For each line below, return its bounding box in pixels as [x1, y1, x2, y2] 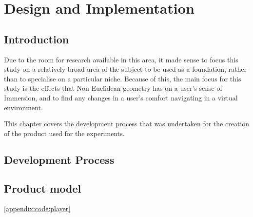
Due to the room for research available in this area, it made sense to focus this [4, 54, 238, 64]
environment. [4, 102, 43, 112]
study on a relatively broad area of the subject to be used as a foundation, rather [4, 64, 247, 74]
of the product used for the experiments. [4, 128, 125, 138]
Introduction [4, 31, 69, 46]
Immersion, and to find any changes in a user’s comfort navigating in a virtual [4, 92, 238, 102]
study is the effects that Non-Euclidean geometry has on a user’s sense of [4, 83, 222, 93]
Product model [4, 180, 81, 196]
